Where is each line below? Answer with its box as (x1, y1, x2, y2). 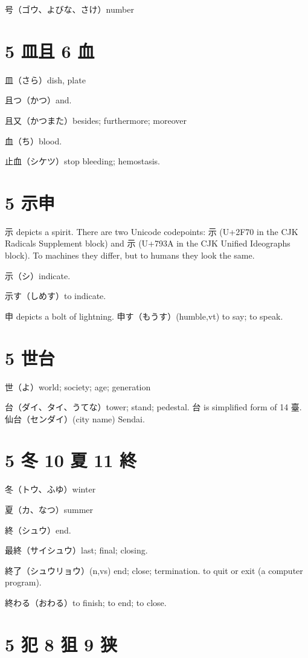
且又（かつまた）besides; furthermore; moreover (5, 114, 187, 126)
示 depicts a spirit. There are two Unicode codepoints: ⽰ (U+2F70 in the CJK (5, 225, 298, 237)
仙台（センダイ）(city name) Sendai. (5, 412, 145, 425)
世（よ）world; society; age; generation (5, 380, 151, 393)
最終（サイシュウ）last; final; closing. (5, 544, 148, 556)
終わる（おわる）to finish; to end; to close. (5, 596, 167, 608)
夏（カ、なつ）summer (5, 503, 94, 515)
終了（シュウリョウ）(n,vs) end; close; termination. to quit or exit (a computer (5, 564, 303, 576)
